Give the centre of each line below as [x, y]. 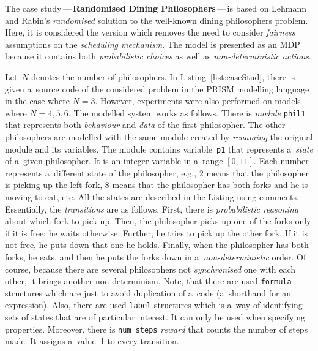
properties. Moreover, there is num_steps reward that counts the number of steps [157, 329]
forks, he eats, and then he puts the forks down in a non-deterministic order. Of [156, 257]
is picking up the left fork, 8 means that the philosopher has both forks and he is [157, 185]
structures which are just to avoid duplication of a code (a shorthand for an [148, 292]
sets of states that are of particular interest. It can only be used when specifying [155, 317]
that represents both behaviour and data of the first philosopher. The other [145, 125]
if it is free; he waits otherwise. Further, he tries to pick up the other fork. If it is [157, 232]
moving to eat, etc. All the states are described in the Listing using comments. [152, 197]
